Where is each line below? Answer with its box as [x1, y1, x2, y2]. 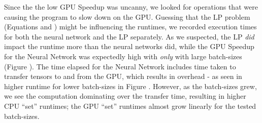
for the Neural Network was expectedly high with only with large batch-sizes [4, 51, 242, 61]
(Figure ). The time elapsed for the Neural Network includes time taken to [4, 61, 236, 71]
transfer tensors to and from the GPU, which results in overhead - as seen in [4, 71, 242, 81]
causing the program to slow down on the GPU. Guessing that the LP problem [4, 11, 250, 22]
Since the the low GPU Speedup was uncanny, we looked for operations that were [4, 2, 258, 12]
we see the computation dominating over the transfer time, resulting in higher [4, 91, 246, 101]
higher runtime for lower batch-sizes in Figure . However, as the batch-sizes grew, [4, 80, 257, 91]
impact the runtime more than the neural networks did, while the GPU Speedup [4, 41, 254, 52]
